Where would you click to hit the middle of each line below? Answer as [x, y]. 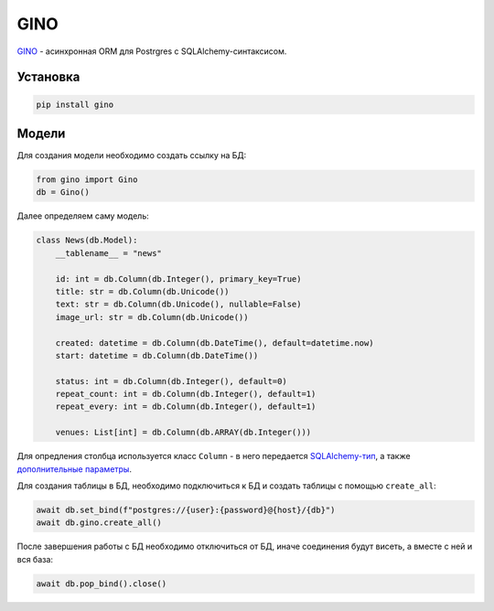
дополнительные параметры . [75, 469]
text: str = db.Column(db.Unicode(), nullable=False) [178, 305]
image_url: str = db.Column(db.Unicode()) [152, 317]
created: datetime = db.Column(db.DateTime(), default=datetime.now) [215, 343]
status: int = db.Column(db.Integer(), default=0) [171, 381]
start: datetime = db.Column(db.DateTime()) [157, 355]
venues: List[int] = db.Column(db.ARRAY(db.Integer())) [183, 433]
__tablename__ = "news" [108, 253]
